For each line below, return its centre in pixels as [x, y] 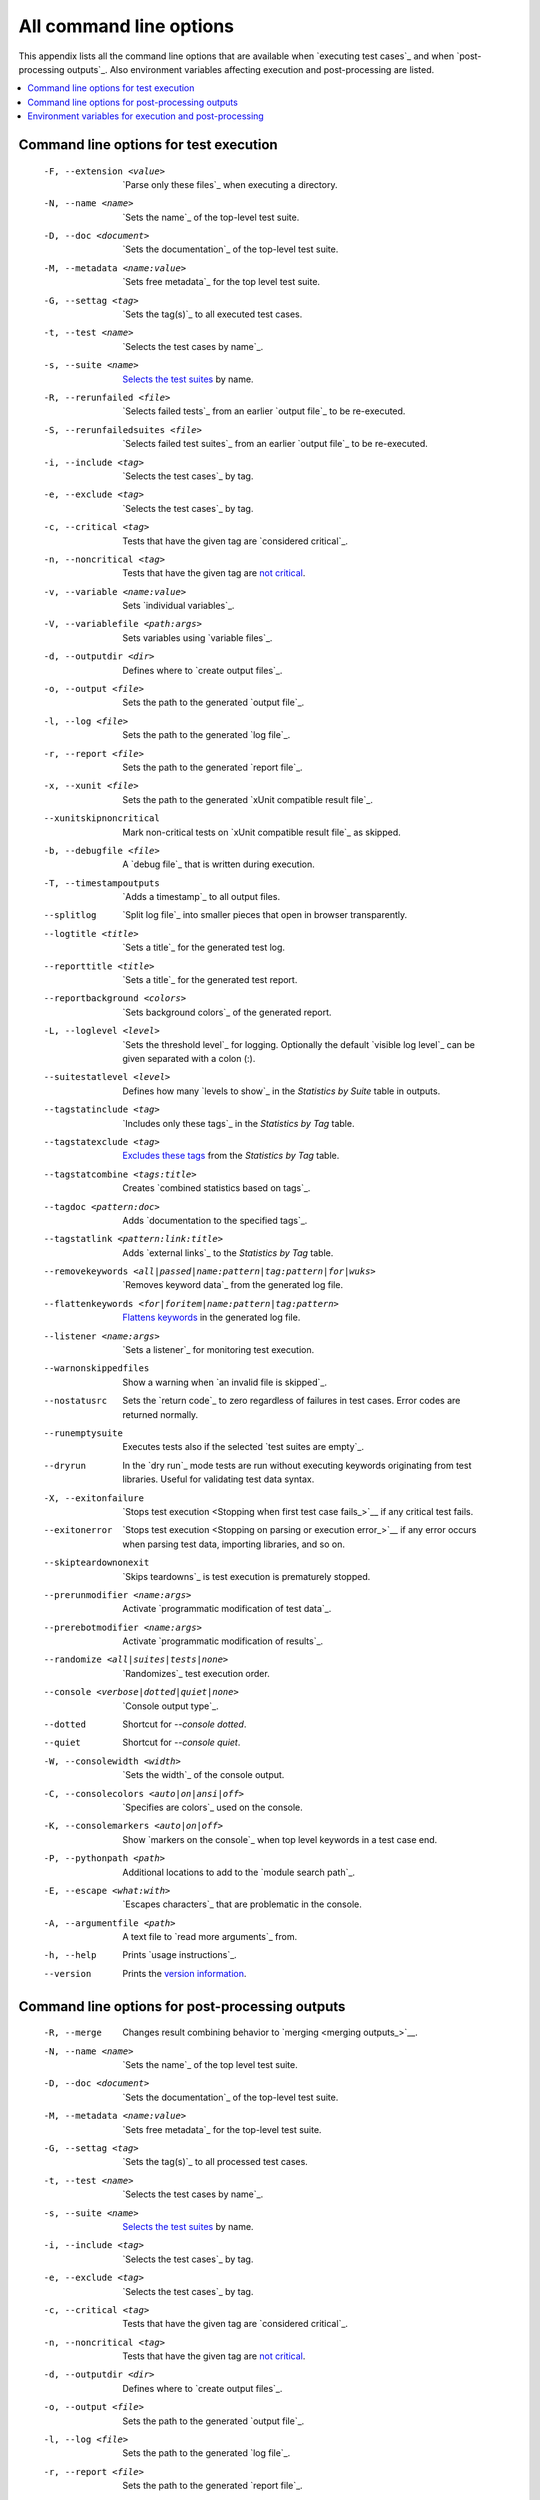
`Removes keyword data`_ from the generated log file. [233, 1285]
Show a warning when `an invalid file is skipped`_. [225, 1382]
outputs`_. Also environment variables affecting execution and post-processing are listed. [250, 69]
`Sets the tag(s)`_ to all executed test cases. [212, 314]
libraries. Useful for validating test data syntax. [218, 1479]
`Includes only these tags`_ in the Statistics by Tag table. [238, 1123]
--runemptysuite [83, 1433]
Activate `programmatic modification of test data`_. [227, 1609]
